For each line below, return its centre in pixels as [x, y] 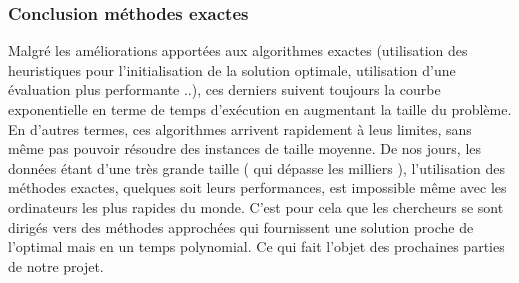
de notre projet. [56, 265]
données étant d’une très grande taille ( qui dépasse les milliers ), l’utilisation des [256, 167]
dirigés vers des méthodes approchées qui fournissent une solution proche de [241, 226]
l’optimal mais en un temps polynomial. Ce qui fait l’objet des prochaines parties [256, 246]
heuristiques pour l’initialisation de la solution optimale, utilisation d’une [232, 69]
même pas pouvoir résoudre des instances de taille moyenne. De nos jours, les [245, 148]
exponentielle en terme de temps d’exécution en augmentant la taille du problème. [260, 109]
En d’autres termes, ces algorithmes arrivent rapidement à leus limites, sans [240, 128]
